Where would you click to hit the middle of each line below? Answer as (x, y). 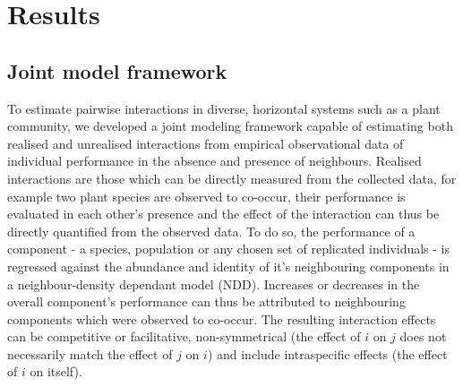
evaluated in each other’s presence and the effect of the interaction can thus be (223, 214)
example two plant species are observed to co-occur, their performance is (206, 196)
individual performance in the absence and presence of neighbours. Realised (214, 161)
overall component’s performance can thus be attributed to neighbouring (206, 301)
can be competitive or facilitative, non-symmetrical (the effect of (184, 336)
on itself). (56, 371)
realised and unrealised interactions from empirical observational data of (206, 143)
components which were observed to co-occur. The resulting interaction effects (222, 318)
